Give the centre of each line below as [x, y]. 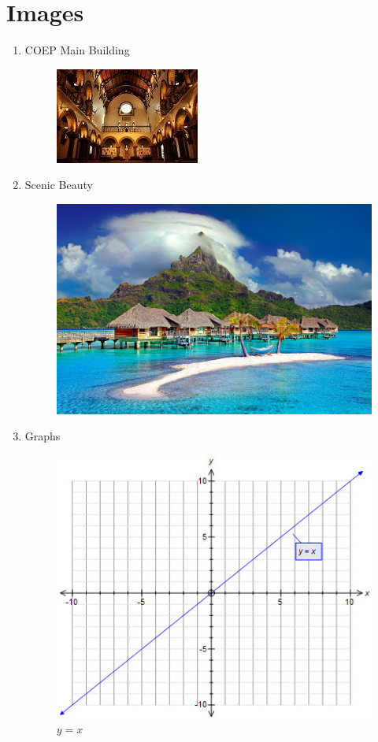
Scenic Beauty [59, 185]
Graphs [43, 436]
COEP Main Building [77, 50]
